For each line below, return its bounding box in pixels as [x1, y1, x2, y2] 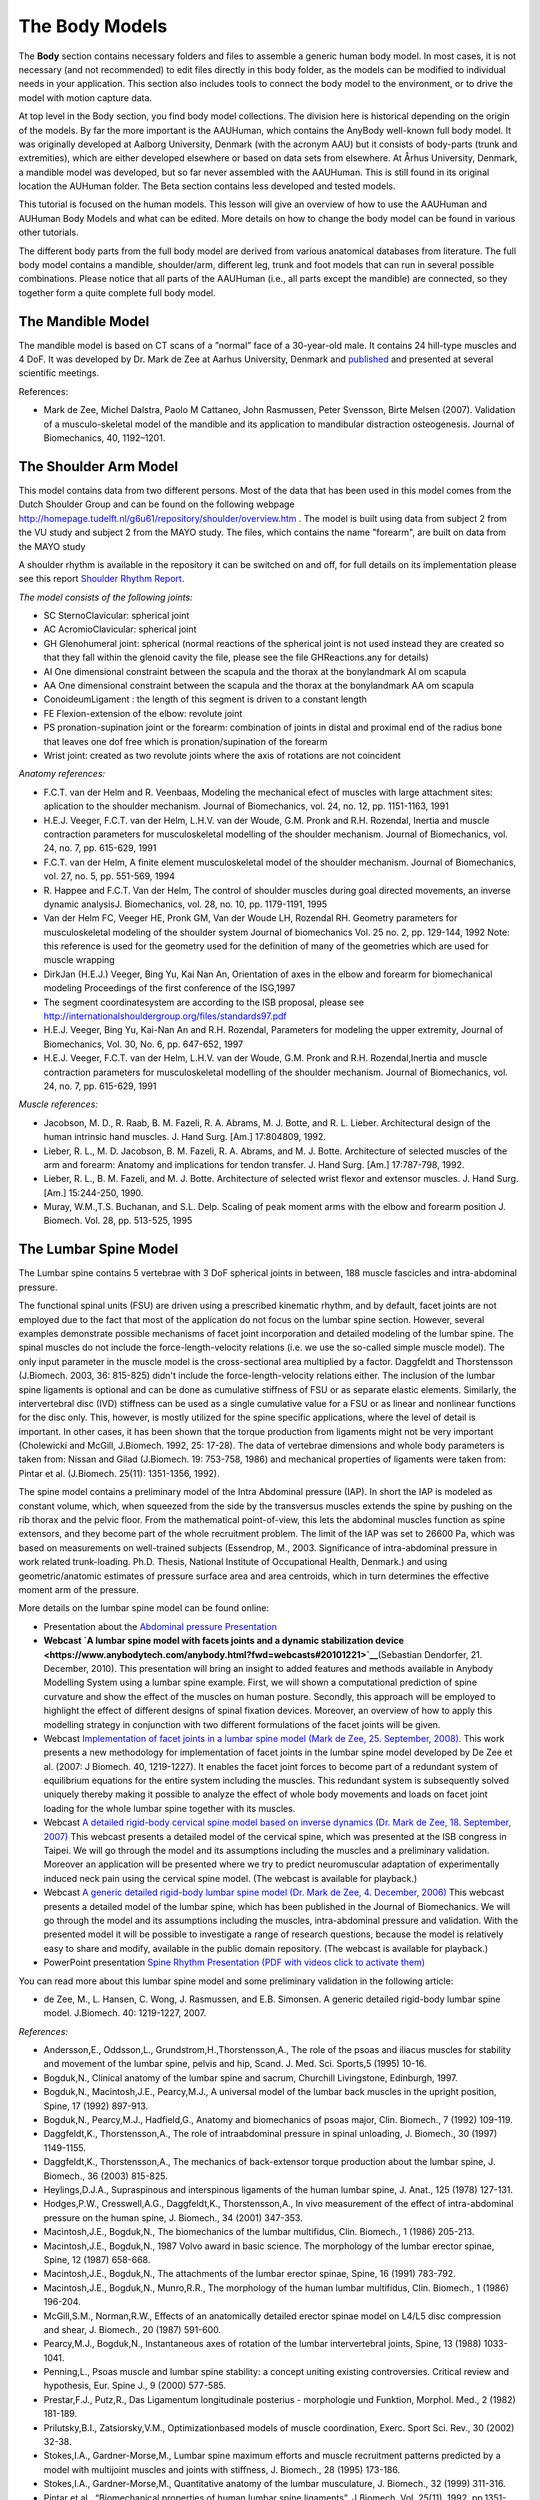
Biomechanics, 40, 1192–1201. [43, 432, 166, 444]
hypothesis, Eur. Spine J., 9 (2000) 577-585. [43, 2380, 227, 2392]
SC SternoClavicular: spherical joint [43, 610, 190, 622]
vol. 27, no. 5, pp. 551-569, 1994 [43, 870, 175, 882]
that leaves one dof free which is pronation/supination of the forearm [43, 735, 328, 747]
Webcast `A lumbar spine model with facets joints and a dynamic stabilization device [43, 1635, 405, 1647]
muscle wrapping [43, 954, 115, 966]
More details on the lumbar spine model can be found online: [18, 1602, 270, 1614]
